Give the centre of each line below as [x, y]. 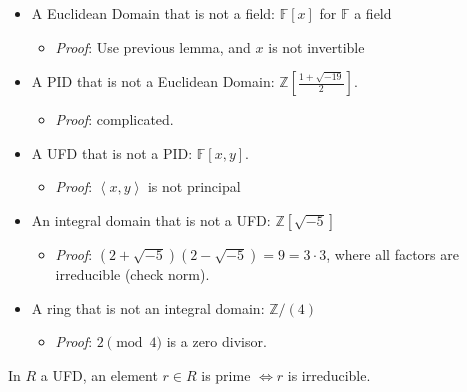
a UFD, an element [99, 374]
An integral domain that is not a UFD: [151, 219]
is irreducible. [329, 374]
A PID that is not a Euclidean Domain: [153, 81]
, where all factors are [392, 253]
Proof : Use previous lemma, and [153, 46]
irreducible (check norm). [132, 273]
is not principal [194, 186]
